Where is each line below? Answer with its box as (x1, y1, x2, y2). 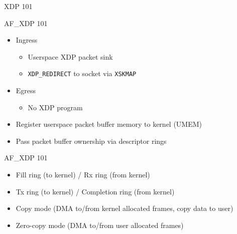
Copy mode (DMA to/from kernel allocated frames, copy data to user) (16, 203, 233, 213)
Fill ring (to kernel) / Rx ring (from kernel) (16, 169, 150, 179)
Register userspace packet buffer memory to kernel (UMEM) (16, 119, 202, 129)
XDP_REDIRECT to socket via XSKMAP (28, 68, 137, 79)
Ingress (16, 35, 38, 45)
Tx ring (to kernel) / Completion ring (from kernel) (16, 186, 175, 196)
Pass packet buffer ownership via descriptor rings (16, 135, 167, 146)
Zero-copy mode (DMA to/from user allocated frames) (16, 219, 184, 230)
